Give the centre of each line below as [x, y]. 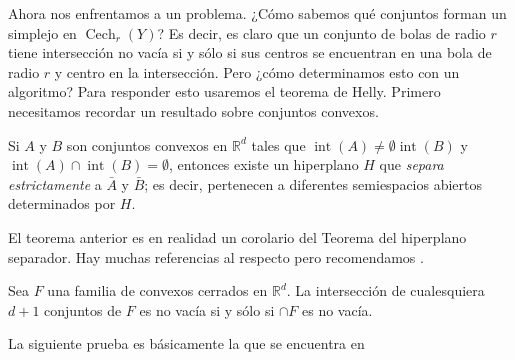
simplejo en [42, 32]
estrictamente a [55, 183]
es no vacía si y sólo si [207, 309]
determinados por [62, 203]
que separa [411, 164]
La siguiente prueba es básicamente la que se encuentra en [186, 343]
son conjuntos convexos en [147, 144]
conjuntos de [83, 309]
